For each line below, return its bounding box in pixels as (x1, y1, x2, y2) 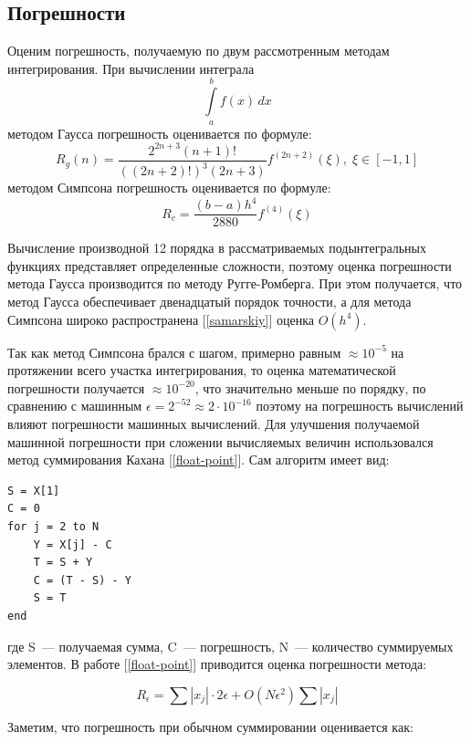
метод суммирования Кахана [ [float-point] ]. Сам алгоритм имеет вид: (7, 450, 390, 469)
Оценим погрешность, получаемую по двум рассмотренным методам (7, 41, 390, 60)
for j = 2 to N (7, 519, 99, 533)
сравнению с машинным (7, 396, 142, 415)
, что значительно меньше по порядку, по (194, 378, 426, 397)
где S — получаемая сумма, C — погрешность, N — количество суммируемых (7, 636, 454, 655)
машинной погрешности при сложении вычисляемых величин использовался (7, 432, 434, 451)
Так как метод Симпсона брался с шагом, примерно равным (7, 342, 341, 361)
